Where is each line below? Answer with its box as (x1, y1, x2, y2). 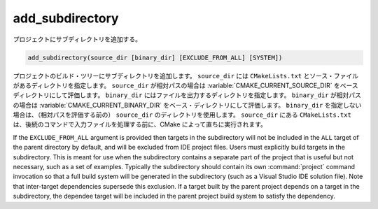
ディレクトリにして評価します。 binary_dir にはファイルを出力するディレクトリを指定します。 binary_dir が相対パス (13, 91, 362, 99)
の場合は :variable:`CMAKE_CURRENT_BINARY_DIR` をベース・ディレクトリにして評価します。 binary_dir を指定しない (13, 101, 362, 109)
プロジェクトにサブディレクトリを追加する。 (13, 35, 142, 43)
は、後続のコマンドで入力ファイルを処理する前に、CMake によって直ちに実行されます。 (13, 120, 267, 129)
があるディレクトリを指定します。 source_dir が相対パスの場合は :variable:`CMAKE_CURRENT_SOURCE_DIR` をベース (13, 81, 358, 89)
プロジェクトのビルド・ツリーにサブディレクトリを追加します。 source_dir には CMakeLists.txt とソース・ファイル (13, 71, 358, 80)
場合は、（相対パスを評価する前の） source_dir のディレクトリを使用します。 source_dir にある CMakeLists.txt (13, 110, 351, 119)
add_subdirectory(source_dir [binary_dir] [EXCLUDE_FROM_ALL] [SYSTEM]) (27, 53, 283, 62)
